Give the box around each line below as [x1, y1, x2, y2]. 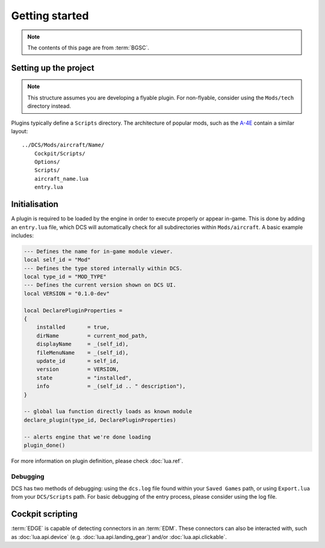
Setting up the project [11, 63, 94, 73]
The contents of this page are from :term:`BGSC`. [27, 44, 150, 51]
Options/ [34, 158, 60, 166]
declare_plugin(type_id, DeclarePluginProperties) [23, 416, 177, 423]
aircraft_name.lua [34, 175, 89, 182]
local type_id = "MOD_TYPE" [23, 273, 107, 280]
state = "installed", [36, 374, 132, 381]
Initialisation [11, 199, 58, 210]
